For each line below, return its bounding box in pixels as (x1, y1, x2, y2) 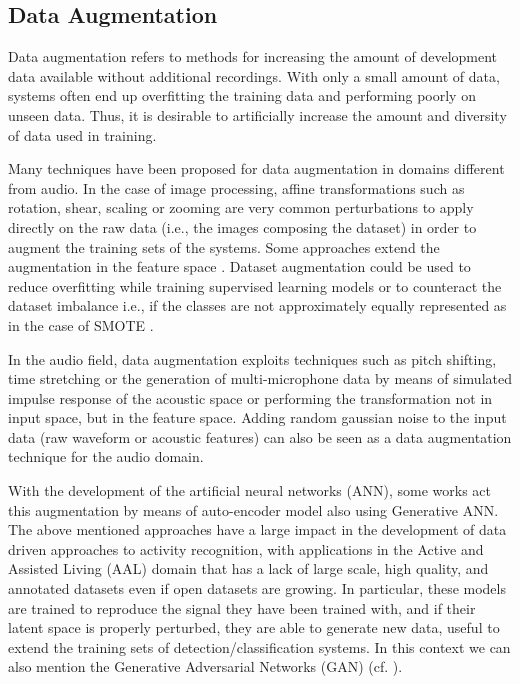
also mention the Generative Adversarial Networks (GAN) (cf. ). (8, 656, 403, 677)
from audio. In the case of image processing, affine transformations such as (8, 177, 465, 198)
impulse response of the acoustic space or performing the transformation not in (8, 387, 493, 408)
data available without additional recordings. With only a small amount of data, (8, 65, 500, 86)
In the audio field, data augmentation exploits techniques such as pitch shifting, (8, 348, 497, 369)
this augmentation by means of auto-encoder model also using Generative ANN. (8, 499, 499, 520)
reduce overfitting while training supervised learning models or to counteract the (8, 275, 502, 296)
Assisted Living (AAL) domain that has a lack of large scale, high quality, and (8, 558, 489, 579)
